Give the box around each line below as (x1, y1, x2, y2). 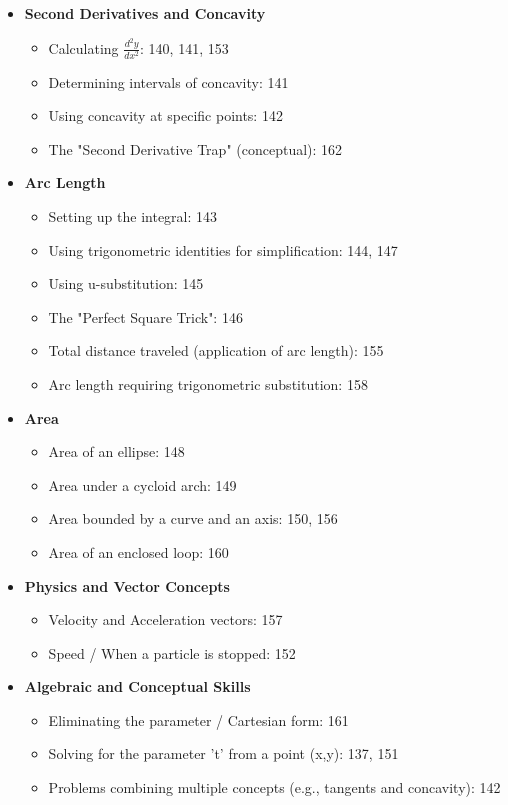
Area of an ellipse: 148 (48, 441, 185, 462)
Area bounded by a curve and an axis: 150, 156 (48, 508, 338, 529)
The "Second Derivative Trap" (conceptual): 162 (48, 138, 343, 159)
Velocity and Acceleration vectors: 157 (48, 609, 283, 630)
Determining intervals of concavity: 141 (48, 71, 289, 92)
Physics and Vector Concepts (24, 575, 230, 596)
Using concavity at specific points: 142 (48, 105, 283, 126)
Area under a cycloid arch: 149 (48, 474, 237, 495)
